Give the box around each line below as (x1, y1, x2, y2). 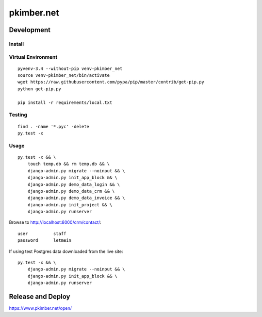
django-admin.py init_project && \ (27, 202, 113, 207)
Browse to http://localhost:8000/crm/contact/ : (9, 219, 101, 225)
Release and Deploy (9, 293, 70, 300)
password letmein (17, 238, 72, 243)
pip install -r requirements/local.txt (17, 100, 113, 105)
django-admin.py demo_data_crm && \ (27, 188, 115, 194)
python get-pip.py (17, 86, 62, 92)
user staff (17, 231, 66, 236)
